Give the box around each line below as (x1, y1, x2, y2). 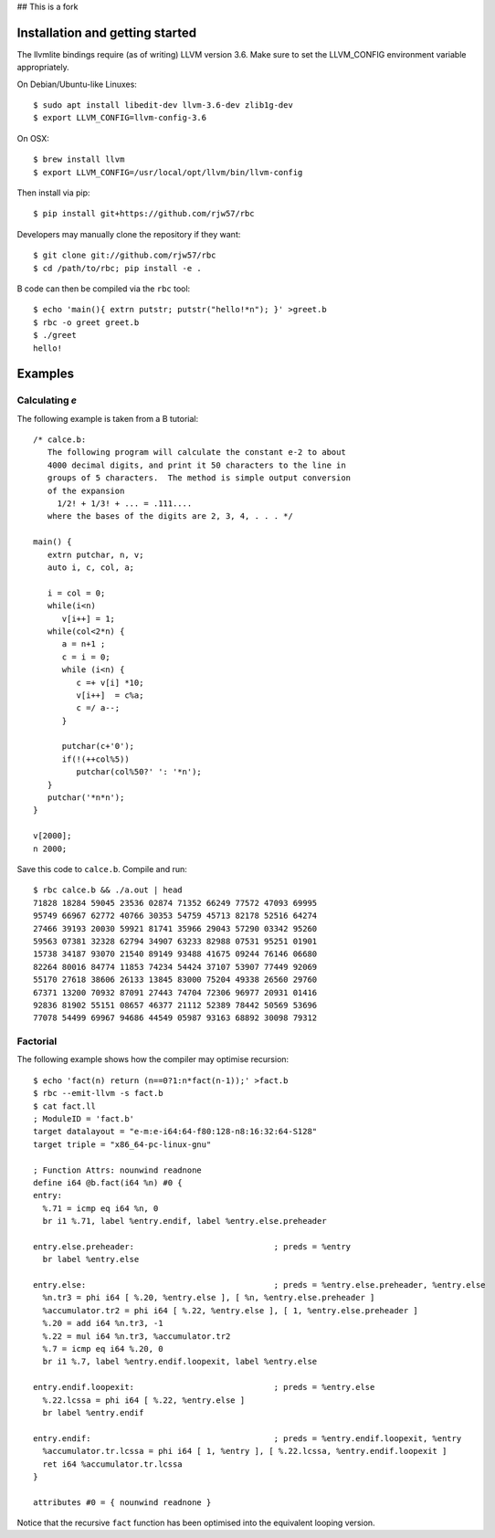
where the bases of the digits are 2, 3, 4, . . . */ (47, 511, 294, 521)
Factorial (16, 1035, 58, 1048)
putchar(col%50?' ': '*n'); (76, 767, 203, 777)
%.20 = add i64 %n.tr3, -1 (42, 1318, 163, 1329)
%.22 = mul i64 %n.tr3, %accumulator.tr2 (42, 1331, 231, 1342)
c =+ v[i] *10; (76, 677, 144, 688)
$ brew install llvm (33, 154, 125, 164)
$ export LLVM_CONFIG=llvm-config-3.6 (33, 112, 207, 123)
